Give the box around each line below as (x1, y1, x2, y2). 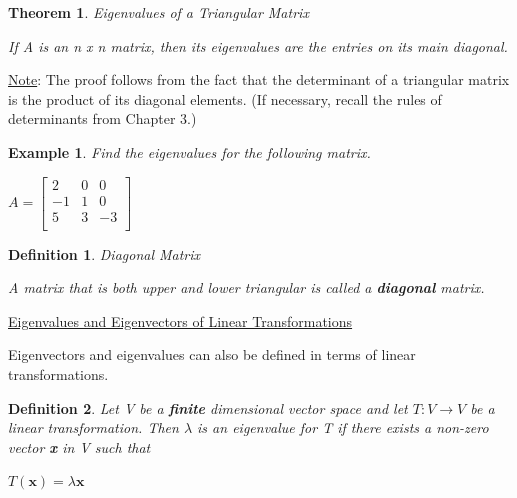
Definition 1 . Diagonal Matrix (8, 243, 201, 264)
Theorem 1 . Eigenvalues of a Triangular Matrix (8, 2, 309, 22)
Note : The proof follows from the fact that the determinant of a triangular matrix (8, 69, 510, 90)
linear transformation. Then (8, 417, 179, 438)
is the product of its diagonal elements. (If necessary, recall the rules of (8, 88, 442, 109)
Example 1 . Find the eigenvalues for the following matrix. (8, 141, 371, 162)
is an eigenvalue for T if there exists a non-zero (197, 417, 489, 438)
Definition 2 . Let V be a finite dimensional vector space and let (8, 397, 408, 418)
